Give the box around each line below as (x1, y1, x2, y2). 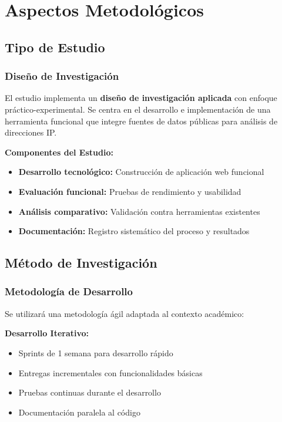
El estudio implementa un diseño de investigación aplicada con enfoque (5, 92, 277, 104)
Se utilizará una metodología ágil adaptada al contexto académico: (5, 307, 244, 319)
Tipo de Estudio (5, 38, 105, 56)
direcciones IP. (5, 126, 57, 139)
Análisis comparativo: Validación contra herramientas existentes (18, 205, 260, 217)
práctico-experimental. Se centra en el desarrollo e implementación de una (5, 103, 271, 115)
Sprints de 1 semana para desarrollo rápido (18, 346, 173, 359)
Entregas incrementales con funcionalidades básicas (18, 366, 203, 379)
